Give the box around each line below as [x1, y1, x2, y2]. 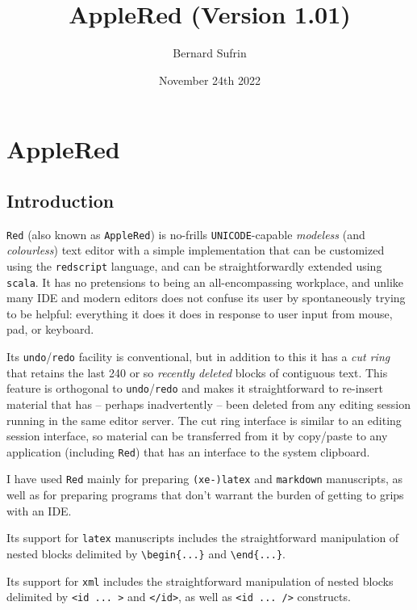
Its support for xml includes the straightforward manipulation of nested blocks [6, 572, 394, 589]
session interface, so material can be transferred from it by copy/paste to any [6, 427, 388, 444]
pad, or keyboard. [6, 321, 94, 338]
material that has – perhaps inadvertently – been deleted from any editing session [6, 395, 411, 412]
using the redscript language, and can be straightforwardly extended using [6, 257, 382, 274]
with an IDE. [6, 502, 72, 519]
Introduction [6, 187, 115, 212]
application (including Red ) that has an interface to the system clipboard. [6, 443, 370, 460]
